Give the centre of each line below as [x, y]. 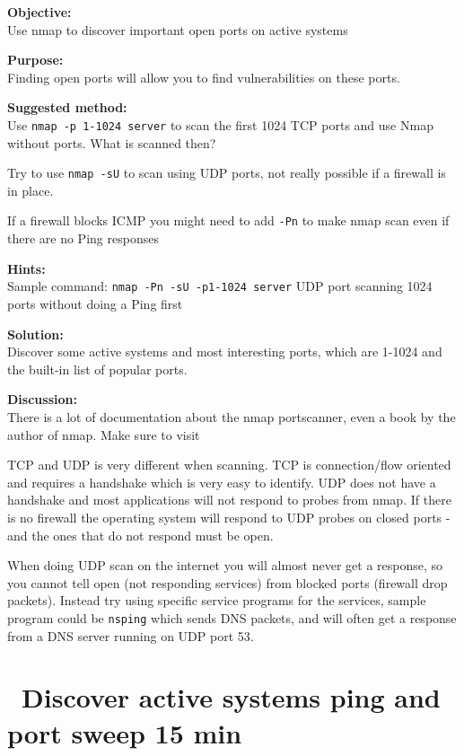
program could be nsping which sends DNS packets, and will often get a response [232, 617]
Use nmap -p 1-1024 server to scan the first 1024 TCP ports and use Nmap [220, 124]
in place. [31, 190]
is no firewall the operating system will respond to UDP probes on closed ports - [229, 517]
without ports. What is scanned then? [112, 142]
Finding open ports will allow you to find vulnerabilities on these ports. [204, 77]
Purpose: [35, 60]
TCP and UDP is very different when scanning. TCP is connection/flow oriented [229, 465]
